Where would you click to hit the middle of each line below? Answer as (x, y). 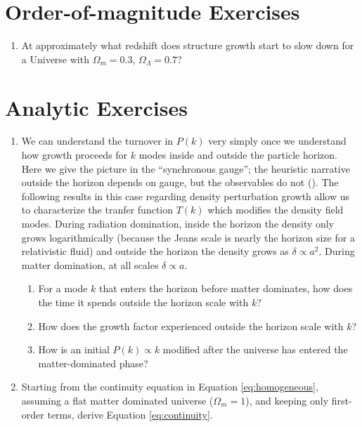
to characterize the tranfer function (97, 210)
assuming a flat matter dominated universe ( (117, 400)
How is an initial (74, 349)
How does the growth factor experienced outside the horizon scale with (191, 326)
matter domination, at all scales (90, 264)
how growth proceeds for (75, 155)
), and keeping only (287, 400)
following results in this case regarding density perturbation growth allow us (186, 196)
